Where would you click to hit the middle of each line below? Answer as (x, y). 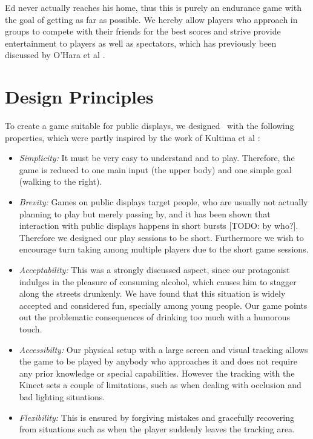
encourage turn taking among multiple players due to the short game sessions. (164, 249)
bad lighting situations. (62, 396)
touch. (31, 329)
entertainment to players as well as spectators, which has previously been (141, 43)
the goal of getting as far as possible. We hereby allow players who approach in (151, 19)
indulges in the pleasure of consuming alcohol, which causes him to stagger (158, 281)
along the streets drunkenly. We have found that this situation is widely (152, 293)
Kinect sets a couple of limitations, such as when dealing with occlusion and (160, 385)
